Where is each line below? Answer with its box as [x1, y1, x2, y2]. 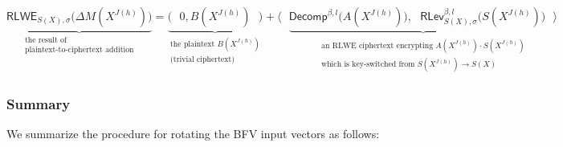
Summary [6, 94, 71, 114]
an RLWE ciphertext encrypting [321, 42, 434, 51]
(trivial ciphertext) [170, 55, 235, 64]
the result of [24, 36, 67, 44]
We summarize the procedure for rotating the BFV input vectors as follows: [6, 125, 380, 142]
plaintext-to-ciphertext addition [24, 46, 134, 55]
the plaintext [170, 39, 215, 48]
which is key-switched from [321, 60, 415, 69]
